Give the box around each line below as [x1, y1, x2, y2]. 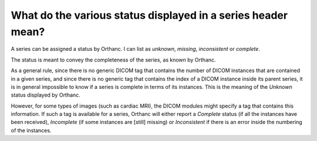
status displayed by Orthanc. [11, 91, 80, 99]
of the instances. [11, 126, 52, 134]
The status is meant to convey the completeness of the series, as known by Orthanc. [11, 56, 217, 63]
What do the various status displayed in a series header [11, 9, 288, 22]
